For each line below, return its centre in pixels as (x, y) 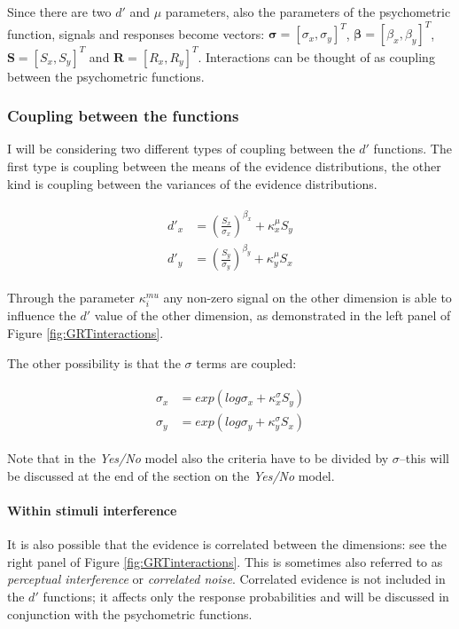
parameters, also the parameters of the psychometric (308, 12)
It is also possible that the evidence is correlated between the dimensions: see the (227, 544)
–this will (424, 458)
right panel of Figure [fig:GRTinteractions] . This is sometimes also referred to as (225, 561)
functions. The (412, 149)
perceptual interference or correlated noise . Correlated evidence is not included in (226, 579)
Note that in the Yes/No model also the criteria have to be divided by (198, 458)
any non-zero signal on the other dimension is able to (307, 298)
